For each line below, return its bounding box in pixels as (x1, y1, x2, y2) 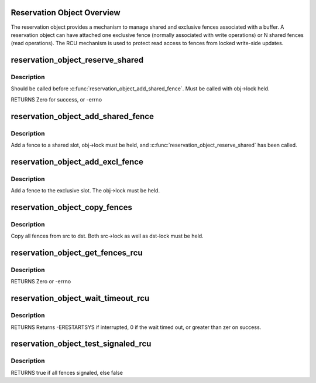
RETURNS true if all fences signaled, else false (11, 369, 123, 376)
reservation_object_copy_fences (11, 202, 133, 212)
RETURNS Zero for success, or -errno (11, 96, 102, 103)
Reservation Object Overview (11, 8, 121, 18)
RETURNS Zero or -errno (11, 278, 71, 285)
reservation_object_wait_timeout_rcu (11, 293, 150, 303)
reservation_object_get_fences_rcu (11, 248, 143, 258)
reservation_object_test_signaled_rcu (11, 339, 152, 349)
